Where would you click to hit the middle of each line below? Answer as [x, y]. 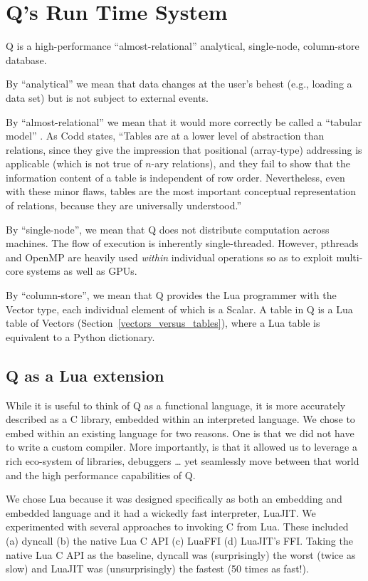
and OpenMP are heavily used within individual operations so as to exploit [169, 257]
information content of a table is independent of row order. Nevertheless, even [175, 177]
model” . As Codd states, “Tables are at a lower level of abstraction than [165, 136]
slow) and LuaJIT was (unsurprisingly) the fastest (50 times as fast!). [157, 569]
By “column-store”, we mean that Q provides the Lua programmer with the [171, 295]
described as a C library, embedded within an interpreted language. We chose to [180, 419]
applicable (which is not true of [74, 163]
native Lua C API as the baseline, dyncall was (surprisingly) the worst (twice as [181, 554]
